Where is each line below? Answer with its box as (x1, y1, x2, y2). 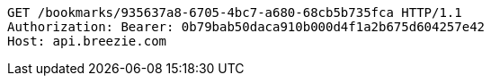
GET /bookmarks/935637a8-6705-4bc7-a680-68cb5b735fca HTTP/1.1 (7, 5, 462, 20)
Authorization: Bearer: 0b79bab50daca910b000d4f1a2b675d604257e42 (7, 20, 486, 34)
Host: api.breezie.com (7, 34, 167, 48)
